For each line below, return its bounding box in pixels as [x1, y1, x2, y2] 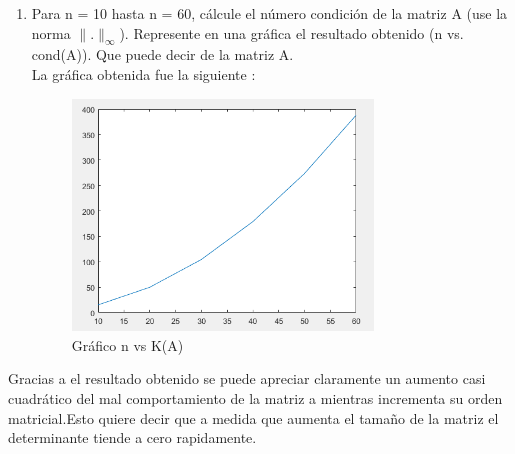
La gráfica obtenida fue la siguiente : [31, 63, 256, 84]
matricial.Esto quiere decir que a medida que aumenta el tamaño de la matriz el [8, 407, 499, 428]
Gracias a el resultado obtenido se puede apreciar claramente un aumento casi [8, 368, 486, 389]
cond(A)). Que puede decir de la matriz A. [31, 44, 294, 65]
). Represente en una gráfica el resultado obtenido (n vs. [119, 22, 464, 43]
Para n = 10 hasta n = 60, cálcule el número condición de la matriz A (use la [31, 3, 508, 23]
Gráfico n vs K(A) [71, 334, 184, 355]
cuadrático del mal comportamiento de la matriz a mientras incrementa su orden [8, 388, 503, 409]
